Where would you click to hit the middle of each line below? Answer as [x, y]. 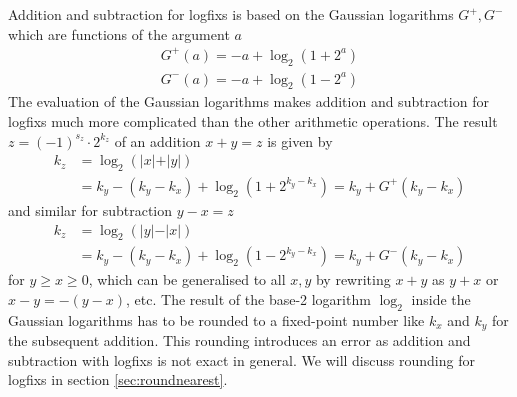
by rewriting [353, 279]
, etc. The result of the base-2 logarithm [248, 299]
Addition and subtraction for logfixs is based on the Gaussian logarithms [231, 14]
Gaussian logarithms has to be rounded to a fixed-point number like [216, 319]
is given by [300, 140]
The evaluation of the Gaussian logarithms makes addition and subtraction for [248, 101]
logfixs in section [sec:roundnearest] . [118, 379]
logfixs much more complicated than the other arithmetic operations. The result [253, 120]
